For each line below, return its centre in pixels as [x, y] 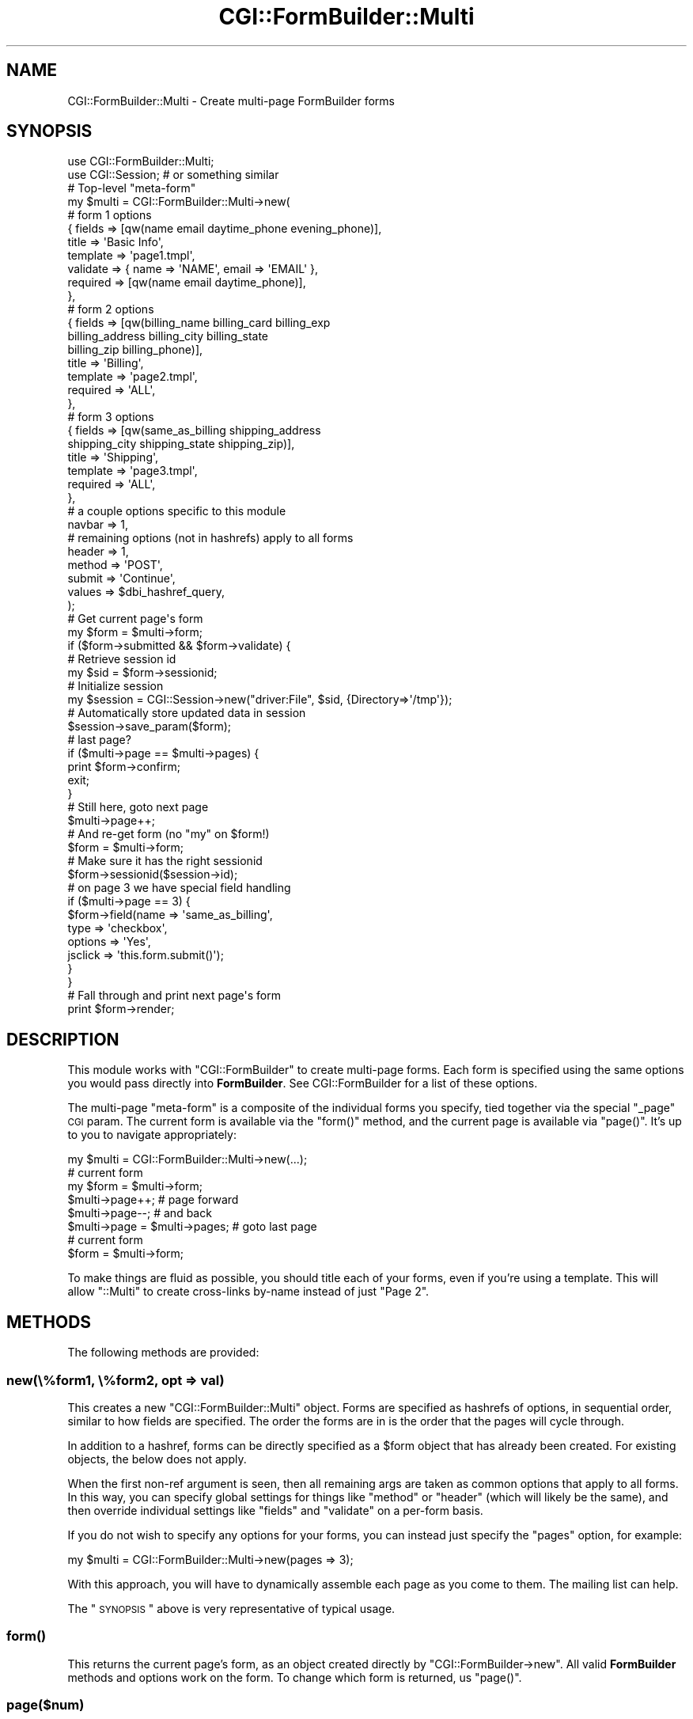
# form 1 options [110, 215]
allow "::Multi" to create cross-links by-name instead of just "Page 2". [248, 1292]
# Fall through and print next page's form [174, 996]
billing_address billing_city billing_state [168, 336]
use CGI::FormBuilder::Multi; [141, 161]
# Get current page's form [135, 619]
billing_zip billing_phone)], [135, 350]
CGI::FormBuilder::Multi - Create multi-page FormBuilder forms [231, 101]
